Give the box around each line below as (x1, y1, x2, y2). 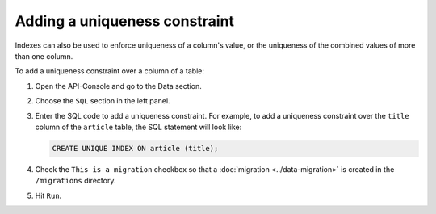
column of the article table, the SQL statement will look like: (35, 122, 242, 132)
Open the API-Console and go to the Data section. (35, 81, 202, 90)
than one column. (15, 51, 73, 61)
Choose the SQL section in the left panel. (35, 96, 170, 106)
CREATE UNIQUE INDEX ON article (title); (52, 144, 219, 153)
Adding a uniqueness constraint (15, 12, 234, 30)
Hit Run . (35, 191, 62, 200)
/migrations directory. (35, 176, 116, 186)
